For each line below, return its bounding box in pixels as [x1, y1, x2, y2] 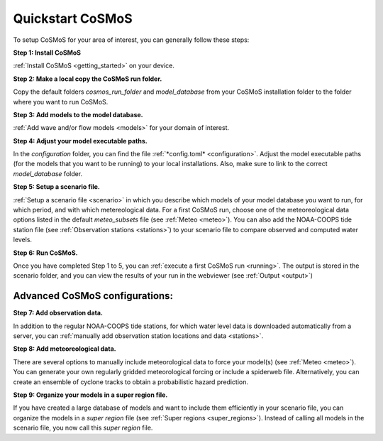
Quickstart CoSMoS [13, 11, 133, 26]
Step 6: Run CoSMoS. [13, 249, 78, 257]
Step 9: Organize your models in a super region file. [13, 391, 168, 399]
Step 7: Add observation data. [13, 309, 103, 317]
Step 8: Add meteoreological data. [13, 344, 116, 353]
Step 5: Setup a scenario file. [13, 183, 101, 191]
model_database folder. [13, 169, 83, 178]
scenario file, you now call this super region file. [13, 423, 153, 432]
